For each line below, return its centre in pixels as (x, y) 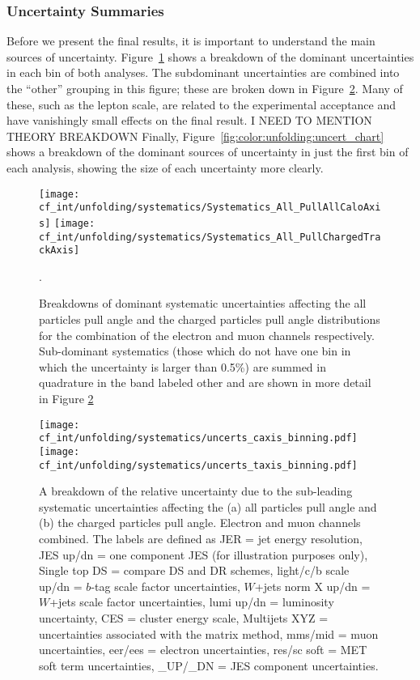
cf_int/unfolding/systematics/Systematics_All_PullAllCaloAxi (210, 208)
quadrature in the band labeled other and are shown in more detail (205, 382)
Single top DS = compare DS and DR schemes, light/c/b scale (194, 570)
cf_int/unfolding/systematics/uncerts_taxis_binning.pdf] (198, 465)
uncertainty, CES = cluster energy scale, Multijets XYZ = (184, 617)
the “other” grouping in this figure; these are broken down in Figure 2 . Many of (205, 88)
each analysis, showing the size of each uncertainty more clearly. (165, 167)
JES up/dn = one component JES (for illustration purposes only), (204, 554)
